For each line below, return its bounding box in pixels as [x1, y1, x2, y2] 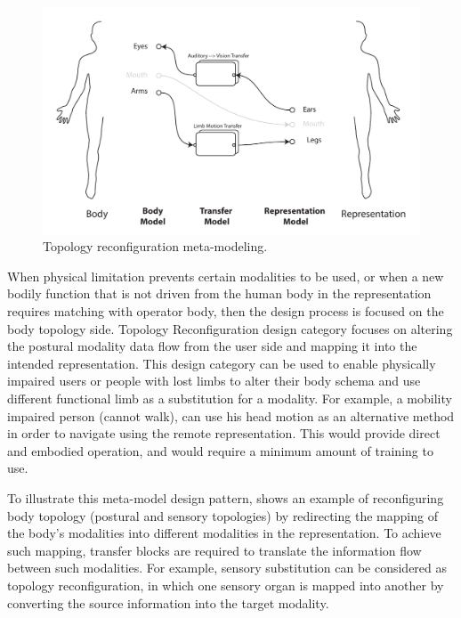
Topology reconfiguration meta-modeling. [43, 237, 268, 256]
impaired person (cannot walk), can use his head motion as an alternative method [7, 406, 455, 425]
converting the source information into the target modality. [7, 593, 329, 612]
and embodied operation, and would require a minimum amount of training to [7, 441, 433, 459]
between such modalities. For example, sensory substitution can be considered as [7, 558, 448, 577]
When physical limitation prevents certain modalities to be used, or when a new [7, 266, 444, 285]
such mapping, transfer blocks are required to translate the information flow [7, 541, 422, 559]
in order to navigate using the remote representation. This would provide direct [7, 424, 441, 443]
